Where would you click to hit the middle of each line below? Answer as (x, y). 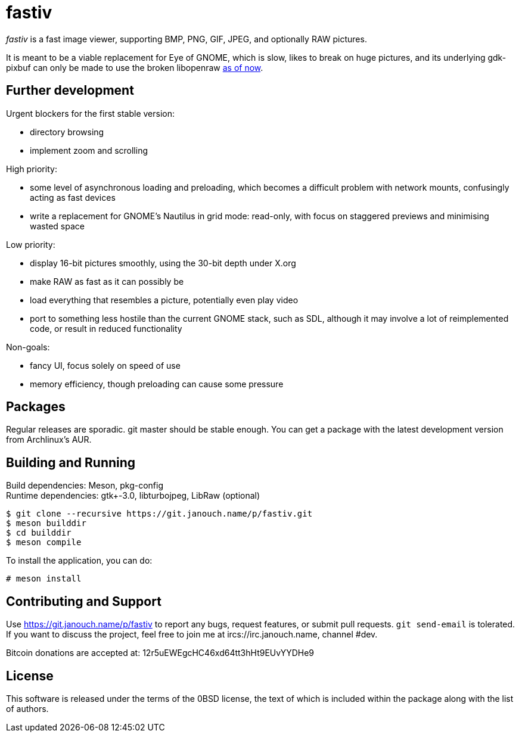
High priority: (32, 169)
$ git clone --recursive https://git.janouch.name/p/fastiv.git (159, 514)
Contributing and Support (84, 601)
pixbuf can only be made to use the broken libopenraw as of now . (135, 67)
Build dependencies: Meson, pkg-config (85, 486)
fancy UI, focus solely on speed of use (105, 365)
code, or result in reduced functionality (106, 328)
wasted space (57, 226)
